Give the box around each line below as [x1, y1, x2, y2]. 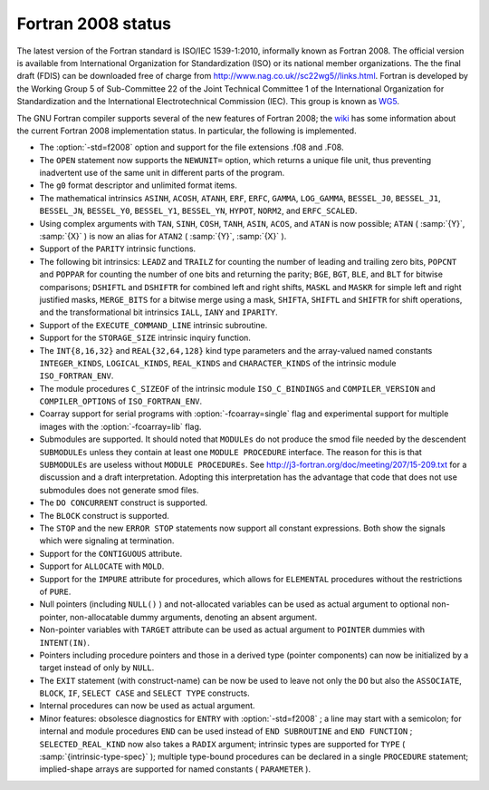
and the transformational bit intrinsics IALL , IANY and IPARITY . [39, 307, 278, 317]
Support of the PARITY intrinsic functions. [39, 243, 197, 254]
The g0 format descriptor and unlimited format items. [39, 180, 237, 190]
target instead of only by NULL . [39, 662, 155, 673]
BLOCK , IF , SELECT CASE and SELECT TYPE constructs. [39, 688, 250, 698]
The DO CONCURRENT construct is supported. [39, 497, 208, 508]
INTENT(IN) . [39, 637, 91, 648]
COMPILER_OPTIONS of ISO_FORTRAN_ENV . [39, 395, 203, 407]
